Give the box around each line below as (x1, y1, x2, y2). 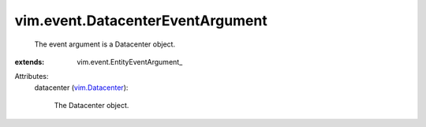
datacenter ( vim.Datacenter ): (34, 83, 129, 92)
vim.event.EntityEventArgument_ (77, 57, 183, 66)
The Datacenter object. (54, 101, 129, 110)
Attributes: (14, 72, 49, 81)
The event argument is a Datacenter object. (34, 39, 176, 49)
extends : (14, 57, 45, 66)
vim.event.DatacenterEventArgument (14, 12, 267, 29)
